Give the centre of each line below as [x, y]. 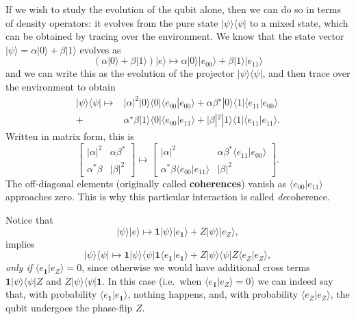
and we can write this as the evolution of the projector [120, 73]
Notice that [29, 219]
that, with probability [51, 294]
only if [19, 267]
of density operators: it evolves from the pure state [112, 22]
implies [20, 243]
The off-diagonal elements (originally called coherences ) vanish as [146, 183]
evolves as [100, 49]
